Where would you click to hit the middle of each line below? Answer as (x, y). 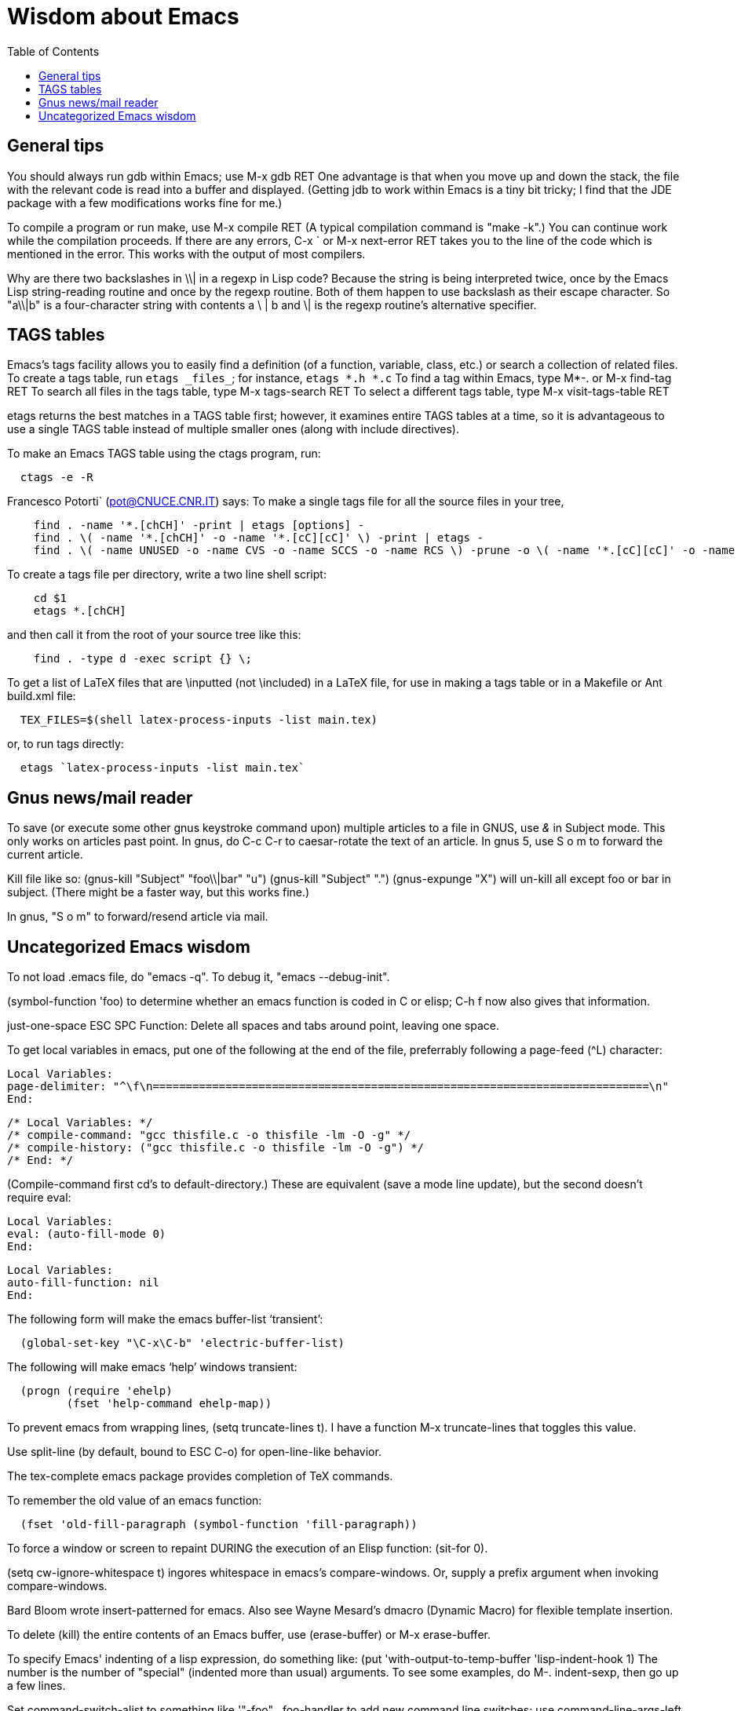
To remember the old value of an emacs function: (135, 1501)
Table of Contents (53, 51)
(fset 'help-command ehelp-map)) (169, 1404)
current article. (45, 855)
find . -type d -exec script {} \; (142, 659)
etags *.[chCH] (80, 611)
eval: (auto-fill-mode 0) (87, 1234)
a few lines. (37, 1686)
